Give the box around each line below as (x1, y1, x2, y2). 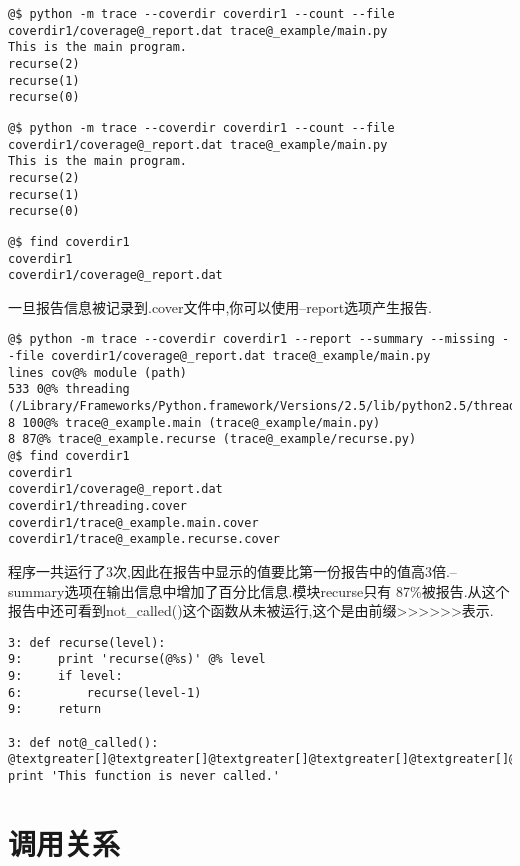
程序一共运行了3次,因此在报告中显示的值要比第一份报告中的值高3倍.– (8, 560, 457, 581)
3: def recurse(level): (8, 635, 166, 650)
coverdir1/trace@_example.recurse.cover (8, 532, 281, 547)
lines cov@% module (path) (8, 365, 187, 380)
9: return (8, 702, 102, 717)
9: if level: (8, 669, 123, 684)
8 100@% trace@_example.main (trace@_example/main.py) (8, 415, 381, 430)
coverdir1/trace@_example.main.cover (8, 515, 259, 530)
